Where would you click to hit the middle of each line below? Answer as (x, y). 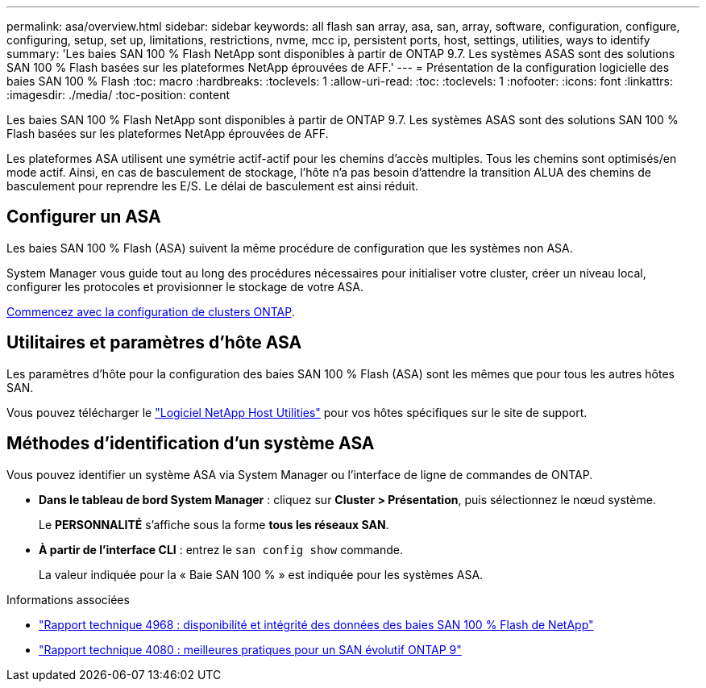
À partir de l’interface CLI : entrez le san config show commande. (221, 549)
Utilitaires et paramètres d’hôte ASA (154, 343)
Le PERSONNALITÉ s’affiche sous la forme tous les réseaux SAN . (214, 524)
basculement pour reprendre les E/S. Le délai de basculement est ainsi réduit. (213, 186)
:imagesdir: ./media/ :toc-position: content (118, 95)
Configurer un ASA (84, 217)
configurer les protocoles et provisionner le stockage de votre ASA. (185, 286)
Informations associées (68, 599)
